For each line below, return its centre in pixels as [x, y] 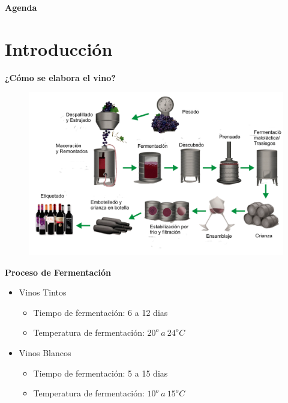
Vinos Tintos [43, 292]
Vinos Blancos [45, 352]
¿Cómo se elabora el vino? [60, 77]
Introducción [59, 48]
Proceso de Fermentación [58, 272]
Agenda [21, 7]
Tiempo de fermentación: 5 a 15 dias [100, 373]
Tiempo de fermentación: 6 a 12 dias [100, 312]
